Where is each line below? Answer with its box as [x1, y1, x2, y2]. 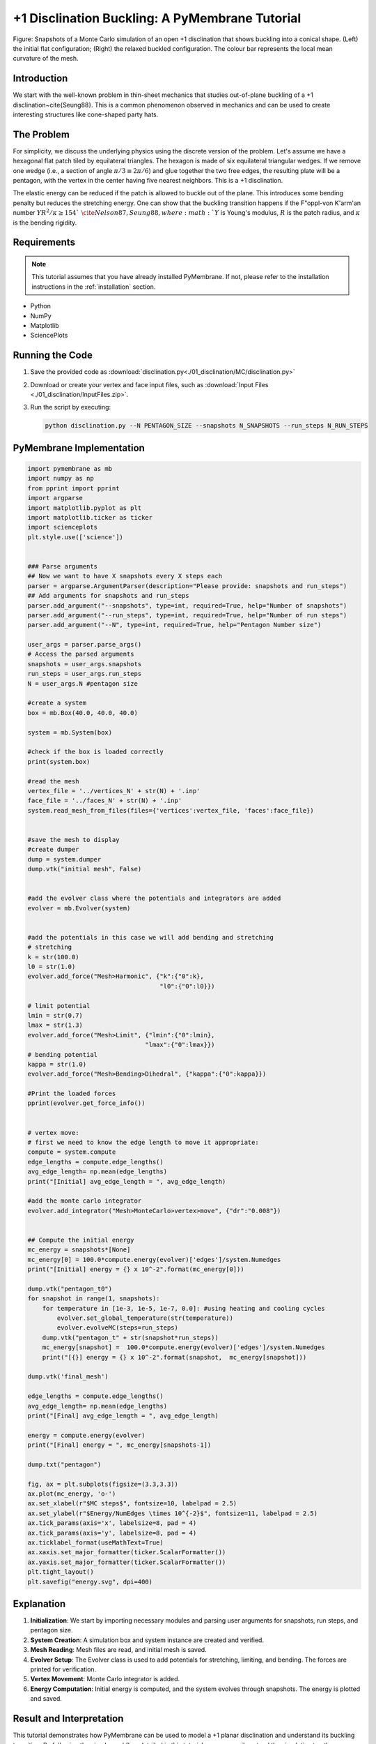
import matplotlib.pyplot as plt [27, 504, 142, 512]
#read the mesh [27, 777, 79, 785]
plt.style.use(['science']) [27, 533, 123, 541]
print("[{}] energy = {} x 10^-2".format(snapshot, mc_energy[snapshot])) [42, 1353, 307, 1361]
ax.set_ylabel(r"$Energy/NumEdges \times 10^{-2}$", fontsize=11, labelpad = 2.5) [27, 1509, 318, 1517]
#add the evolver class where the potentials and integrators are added [27, 894, 281, 903]
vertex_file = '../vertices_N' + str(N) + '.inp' [27, 787, 201, 795]
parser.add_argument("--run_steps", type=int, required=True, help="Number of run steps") [27, 611, 347, 619]
